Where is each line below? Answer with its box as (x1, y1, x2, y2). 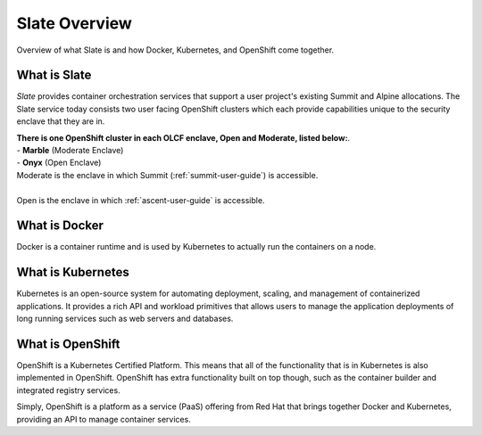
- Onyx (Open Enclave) (16, 157, 102, 168)
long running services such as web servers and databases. (16, 313, 234, 324)
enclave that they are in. (16, 116, 105, 127)
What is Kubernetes (16, 265, 129, 280)
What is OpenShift (16, 336, 120, 351)
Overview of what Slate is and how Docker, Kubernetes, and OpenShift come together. (16, 45, 335, 55)
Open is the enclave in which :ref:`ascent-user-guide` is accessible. (16, 194, 265, 205)
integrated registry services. (16, 384, 120, 396)
